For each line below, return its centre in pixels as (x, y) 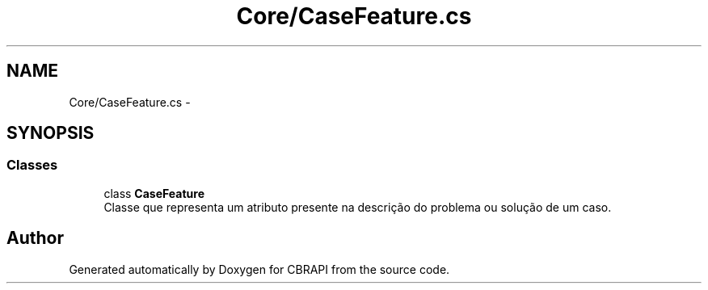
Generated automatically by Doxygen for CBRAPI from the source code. (259, 269)
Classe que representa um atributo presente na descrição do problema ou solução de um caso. (358, 207)
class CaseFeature (154, 193)
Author (35, 238)
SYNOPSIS (51, 133)
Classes (32, 165)
